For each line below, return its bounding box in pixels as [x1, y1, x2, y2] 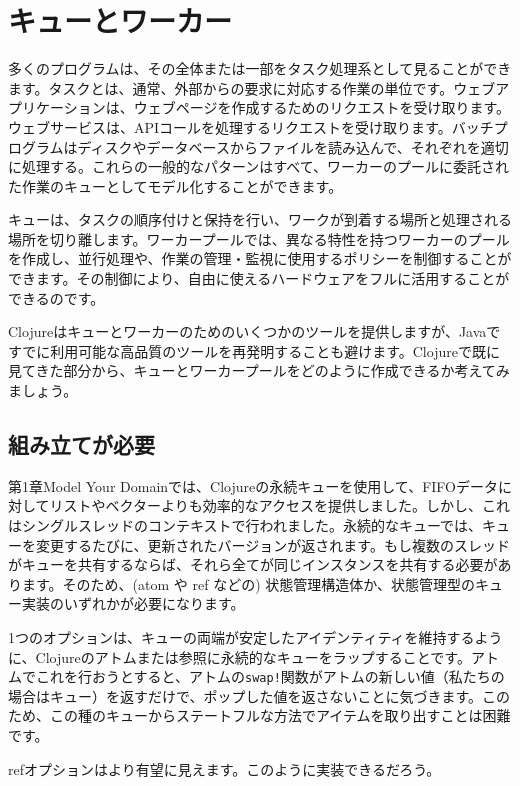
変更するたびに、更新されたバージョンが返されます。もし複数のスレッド [35, 534, 510, 555]
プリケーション [8, 97, 106, 118]
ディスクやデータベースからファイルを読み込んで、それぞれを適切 [77, 136, 509, 157]
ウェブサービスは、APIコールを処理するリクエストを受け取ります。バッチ [8, 116, 494, 137]
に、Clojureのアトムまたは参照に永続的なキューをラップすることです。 [8, 646, 471, 667]
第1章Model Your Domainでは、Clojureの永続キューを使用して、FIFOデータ [8, 475, 498, 496]
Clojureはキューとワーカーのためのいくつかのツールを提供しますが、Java [8, 321, 487, 342]
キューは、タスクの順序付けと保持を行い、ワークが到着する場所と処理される [8, 209, 512, 230]
